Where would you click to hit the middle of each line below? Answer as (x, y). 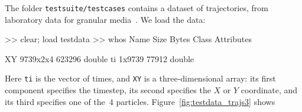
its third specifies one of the (55, 101)
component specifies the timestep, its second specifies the (108, 90)
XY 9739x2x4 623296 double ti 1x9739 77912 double (100, 58)
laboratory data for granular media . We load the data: (105, 19)
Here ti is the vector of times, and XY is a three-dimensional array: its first (140, 78)
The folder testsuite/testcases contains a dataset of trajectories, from (137, 8)
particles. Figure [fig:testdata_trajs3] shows (196, 101)
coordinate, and (269, 90)
